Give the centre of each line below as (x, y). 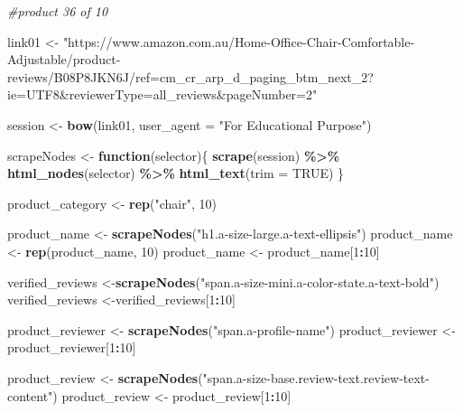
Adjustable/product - (64, 59)
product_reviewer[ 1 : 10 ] (72, 347)
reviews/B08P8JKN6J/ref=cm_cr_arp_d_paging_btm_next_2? (190, 76)
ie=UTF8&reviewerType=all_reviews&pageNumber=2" (162, 94)
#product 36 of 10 (58, 11)
